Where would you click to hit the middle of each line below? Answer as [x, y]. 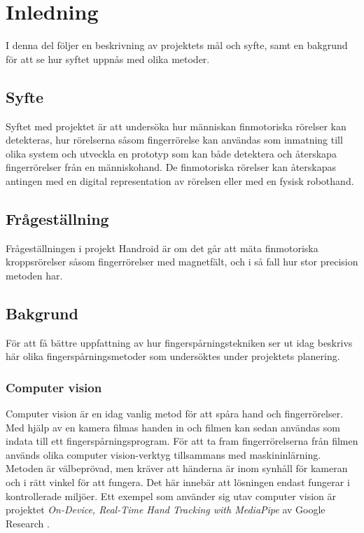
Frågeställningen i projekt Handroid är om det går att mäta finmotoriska [162, 248]
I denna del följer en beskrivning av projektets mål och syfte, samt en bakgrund [177, 45]
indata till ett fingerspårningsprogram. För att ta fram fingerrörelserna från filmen [182, 441]
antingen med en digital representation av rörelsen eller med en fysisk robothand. [180, 180]
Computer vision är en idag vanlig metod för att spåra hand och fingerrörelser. [175, 414]
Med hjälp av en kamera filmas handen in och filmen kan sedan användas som [173, 427]
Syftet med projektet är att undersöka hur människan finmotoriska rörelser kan [176, 126]
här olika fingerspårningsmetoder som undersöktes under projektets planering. [173, 356]
